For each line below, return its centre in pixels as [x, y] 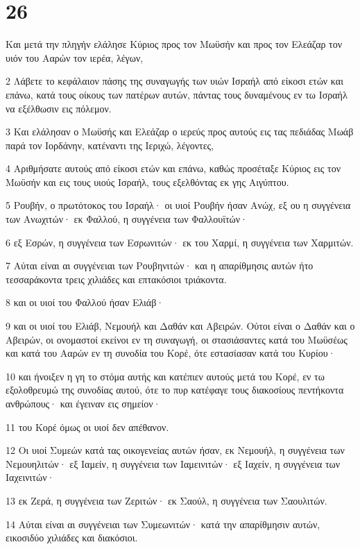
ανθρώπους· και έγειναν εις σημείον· [83, 403]
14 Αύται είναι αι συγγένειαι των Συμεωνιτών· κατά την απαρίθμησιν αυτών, [163, 524]
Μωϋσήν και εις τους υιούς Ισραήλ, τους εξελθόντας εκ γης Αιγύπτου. [147, 181]
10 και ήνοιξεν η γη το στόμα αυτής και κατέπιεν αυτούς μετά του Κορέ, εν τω [165, 376]
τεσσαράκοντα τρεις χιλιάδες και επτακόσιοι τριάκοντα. [116, 279]
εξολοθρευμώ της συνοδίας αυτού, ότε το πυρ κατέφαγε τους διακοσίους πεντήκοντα [175, 390]
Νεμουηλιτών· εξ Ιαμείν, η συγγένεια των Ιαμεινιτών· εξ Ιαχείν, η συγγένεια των [173, 463]
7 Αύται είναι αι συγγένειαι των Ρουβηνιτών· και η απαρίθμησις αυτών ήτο [160, 265]
